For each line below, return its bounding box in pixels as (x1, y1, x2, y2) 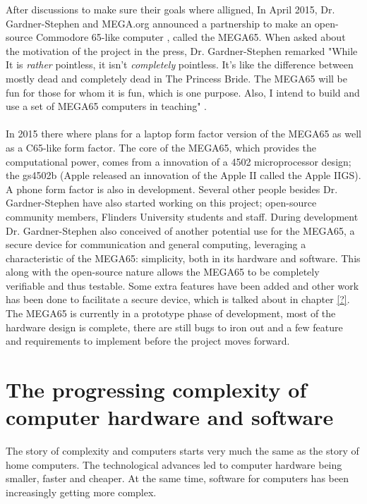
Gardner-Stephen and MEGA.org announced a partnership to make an (6, 16, 312, 30)
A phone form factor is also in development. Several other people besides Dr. (6, 181, 338, 196)
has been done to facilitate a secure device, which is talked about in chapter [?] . (6, 292, 350, 307)
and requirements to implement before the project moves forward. (6, 333, 290, 348)
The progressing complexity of (6, 375, 307, 404)
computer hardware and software (6, 402, 334, 431)
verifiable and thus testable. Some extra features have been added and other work (6, 278, 359, 293)
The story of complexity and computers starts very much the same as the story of (6, 443, 359, 458)
